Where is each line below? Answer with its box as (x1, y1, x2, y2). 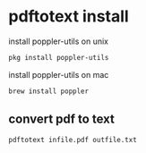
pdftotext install (8, 6, 129, 27)
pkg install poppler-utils (8, 53, 109, 62)
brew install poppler (8, 87, 90, 96)
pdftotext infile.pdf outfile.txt (8, 135, 138, 144)
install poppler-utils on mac (8, 69, 109, 80)
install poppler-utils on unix (8, 36, 109, 47)
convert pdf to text (8, 112, 116, 127)
